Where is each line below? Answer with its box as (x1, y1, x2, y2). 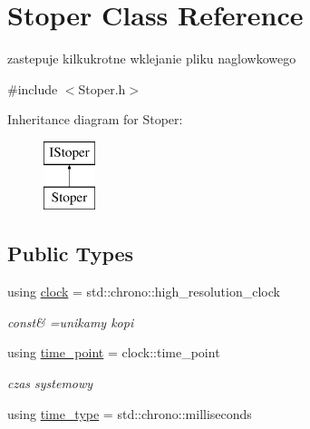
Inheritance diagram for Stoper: (7, 110, 183, 129)
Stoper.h (78, 79, 126, 98)
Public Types (7, 239, 134, 268)
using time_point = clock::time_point (7, 343, 220, 362)
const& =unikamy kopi (7, 312, 134, 331)
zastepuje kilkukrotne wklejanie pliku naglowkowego (7, 49, 296, 68)
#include (7, 79, 58, 98)
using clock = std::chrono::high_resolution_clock (7, 282, 280, 301)
